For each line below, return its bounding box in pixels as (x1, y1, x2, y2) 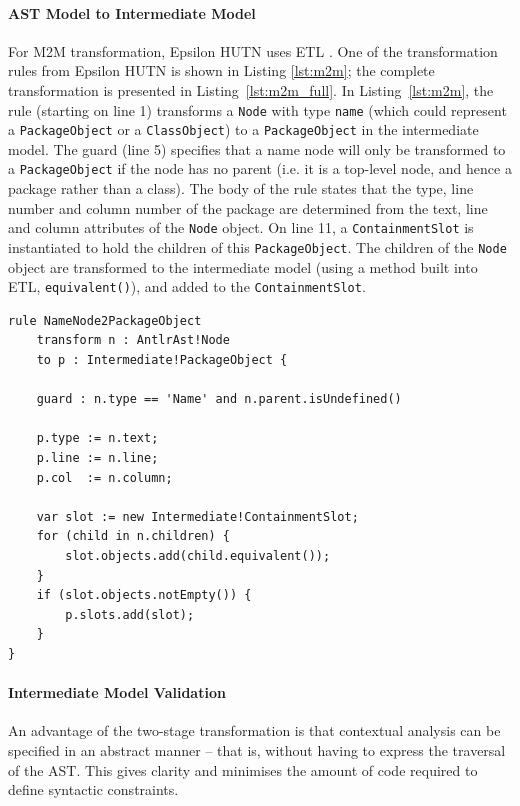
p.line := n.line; (36, 451, 159, 466)
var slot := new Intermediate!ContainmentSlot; (36, 509, 359, 524)
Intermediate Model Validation (8, 682, 226, 703)
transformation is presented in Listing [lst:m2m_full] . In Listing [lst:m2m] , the (8, 79, 494, 100)
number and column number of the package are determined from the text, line (8, 197, 488, 218)
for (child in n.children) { (36, 529, 230, 544)
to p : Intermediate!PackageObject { (36, 353, 288, 368)
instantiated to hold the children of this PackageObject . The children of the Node (8, 236, 507, 257)
